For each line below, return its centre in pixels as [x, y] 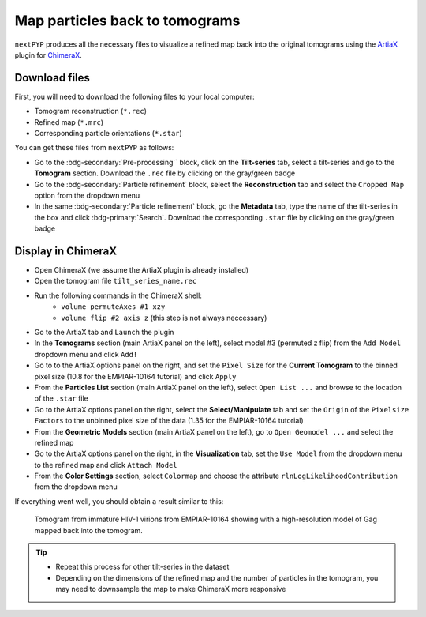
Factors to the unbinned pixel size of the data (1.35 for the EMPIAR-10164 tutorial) [169, 421]
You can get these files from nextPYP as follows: [94, 148]
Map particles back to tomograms [127, 21]
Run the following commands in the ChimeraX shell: [118, 295]
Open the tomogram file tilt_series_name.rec [116, 281]
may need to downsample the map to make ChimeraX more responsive [171, 589]
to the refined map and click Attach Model [106, 465]
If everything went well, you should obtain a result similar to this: [119, 501]
